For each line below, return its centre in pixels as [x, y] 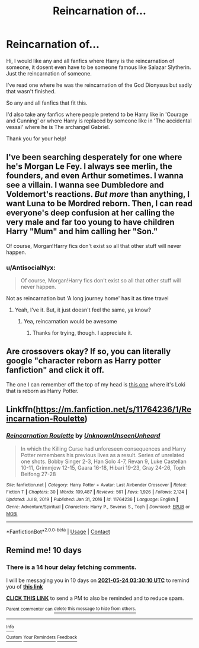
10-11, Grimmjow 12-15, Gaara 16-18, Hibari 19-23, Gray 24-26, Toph [103, 467]
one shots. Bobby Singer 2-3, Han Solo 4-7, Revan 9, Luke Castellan [103, 461]
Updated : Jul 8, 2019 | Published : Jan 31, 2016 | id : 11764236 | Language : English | [92, 499]
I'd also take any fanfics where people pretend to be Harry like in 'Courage [97, 114]
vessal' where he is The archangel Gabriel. [58, 127]
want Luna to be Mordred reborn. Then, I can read [99, 204]
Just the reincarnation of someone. [49, 73]
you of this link [25, 586]
